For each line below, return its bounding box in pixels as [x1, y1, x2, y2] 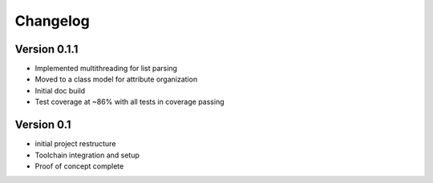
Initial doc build [34, 86, 86, 95]
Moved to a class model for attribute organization [34, 74, 198, 84]
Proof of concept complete [34, 161, 124, 171]
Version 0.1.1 [14, 42, 79, 56]
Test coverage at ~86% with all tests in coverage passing [34, 97, 225, 107]
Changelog [14, 12, 90, 30]
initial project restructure [34, 139, 116, 149]
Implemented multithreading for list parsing [34, 64, 178, 74]
